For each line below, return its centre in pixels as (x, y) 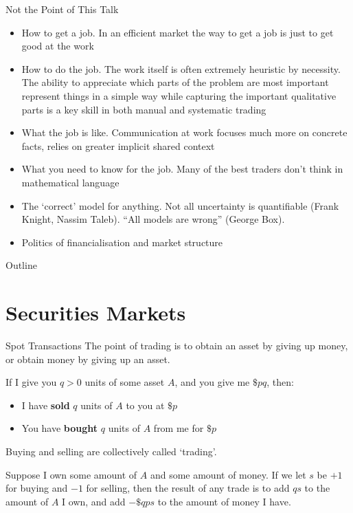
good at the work (58, 46)
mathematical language (70, 182)
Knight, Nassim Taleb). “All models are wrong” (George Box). (153, 219)
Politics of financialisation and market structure (122, 242)
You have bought (60, 428)
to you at (145, 405)
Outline (21, 265)
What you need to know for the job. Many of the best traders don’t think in (182, 169)
